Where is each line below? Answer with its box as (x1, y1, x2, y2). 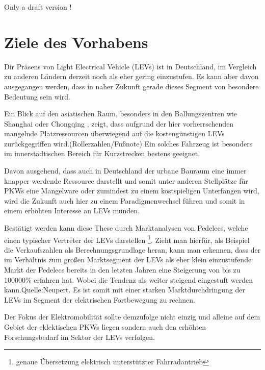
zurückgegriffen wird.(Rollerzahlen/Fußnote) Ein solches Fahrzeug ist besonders (4, 138, 253, 149)
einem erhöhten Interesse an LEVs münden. (4, 205, 140, 216)
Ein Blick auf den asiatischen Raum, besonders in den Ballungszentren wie (4, 108, 237, 119)
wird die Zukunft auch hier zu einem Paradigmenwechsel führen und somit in (4, 195, 245, 206)
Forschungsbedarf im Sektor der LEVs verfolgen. (4, 331, 155, 342)
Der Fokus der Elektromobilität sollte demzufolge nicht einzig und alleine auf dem (4, 311, 260, 322)
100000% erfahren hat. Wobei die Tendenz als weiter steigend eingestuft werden (4, 274, 253, 285)
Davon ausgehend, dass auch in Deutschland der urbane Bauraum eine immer (4, 165, 247, 176)
